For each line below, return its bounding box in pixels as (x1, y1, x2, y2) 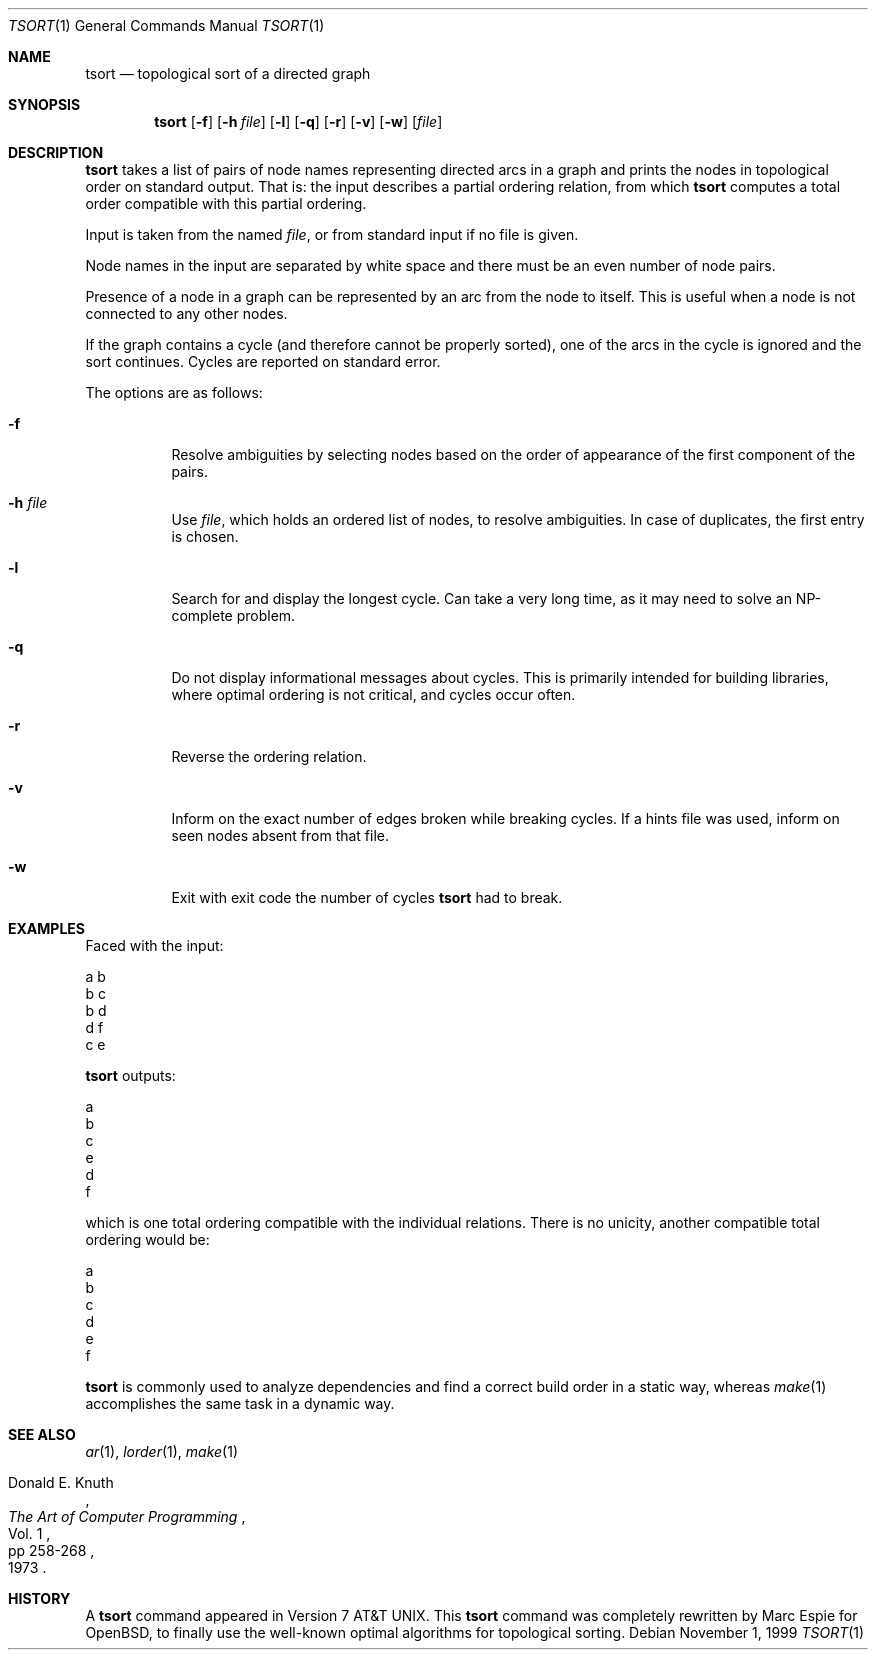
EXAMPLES (8, 920, 85, 937)
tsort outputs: (85, 1067, 176, 1084)
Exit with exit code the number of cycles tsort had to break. (171, 889, 563, 906)
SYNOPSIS (8, 96, 81, 113)
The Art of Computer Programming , (8, 1508, 246, 1525)
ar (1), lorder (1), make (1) (85, 1443, 239, 1460)
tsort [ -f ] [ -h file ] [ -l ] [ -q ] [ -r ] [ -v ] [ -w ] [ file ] (154, 113, 443, 130)
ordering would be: (85, 1231, 210, 1248)
